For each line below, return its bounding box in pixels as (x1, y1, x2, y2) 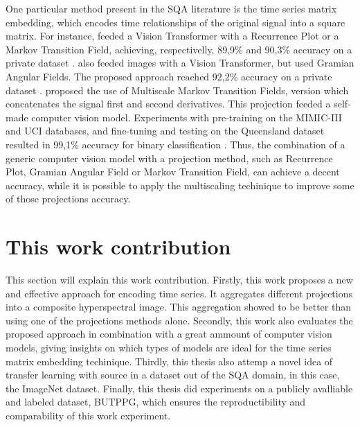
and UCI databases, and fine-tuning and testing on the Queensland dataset (6, 123, 325, 138)
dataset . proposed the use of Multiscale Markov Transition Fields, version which (6, 82, 349, 97)
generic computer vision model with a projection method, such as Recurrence (6, 150, 333, 165)
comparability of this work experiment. (6, 408, 171, 422)
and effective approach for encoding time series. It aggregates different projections (6, 286, 353, 300)
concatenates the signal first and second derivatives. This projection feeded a (6, 96, 331, 111)
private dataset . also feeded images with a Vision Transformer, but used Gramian (6, 55, 354, 70)
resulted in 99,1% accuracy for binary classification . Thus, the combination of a (6, 137, 345, 151)
